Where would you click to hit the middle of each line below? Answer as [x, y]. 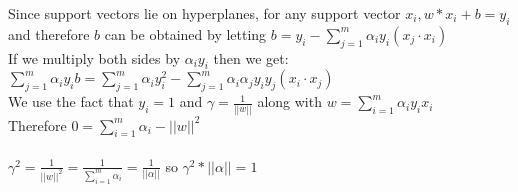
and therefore [49, 33]
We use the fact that [71, 101]
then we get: [251, 57]
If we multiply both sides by [94, 57]
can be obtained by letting [185, 33]
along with [289, 101]
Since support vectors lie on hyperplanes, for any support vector [204, 13]
